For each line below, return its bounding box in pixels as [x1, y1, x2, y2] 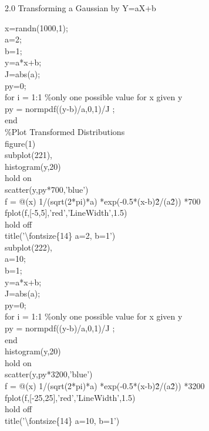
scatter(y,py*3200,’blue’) [5, 368, 93, 380]
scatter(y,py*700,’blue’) [5, 183, 89, 195]
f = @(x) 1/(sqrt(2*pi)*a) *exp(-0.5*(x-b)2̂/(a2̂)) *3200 [5, 380, 205, 391]
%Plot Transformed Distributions [5, 125, 125, 137]
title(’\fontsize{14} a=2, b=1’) [5, 229, 116, 242]
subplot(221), [5, 149, 52, 161]
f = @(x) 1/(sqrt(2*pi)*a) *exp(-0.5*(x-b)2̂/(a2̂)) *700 [5, 195, 201, 207]
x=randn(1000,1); [5, 21, 68, 34]
